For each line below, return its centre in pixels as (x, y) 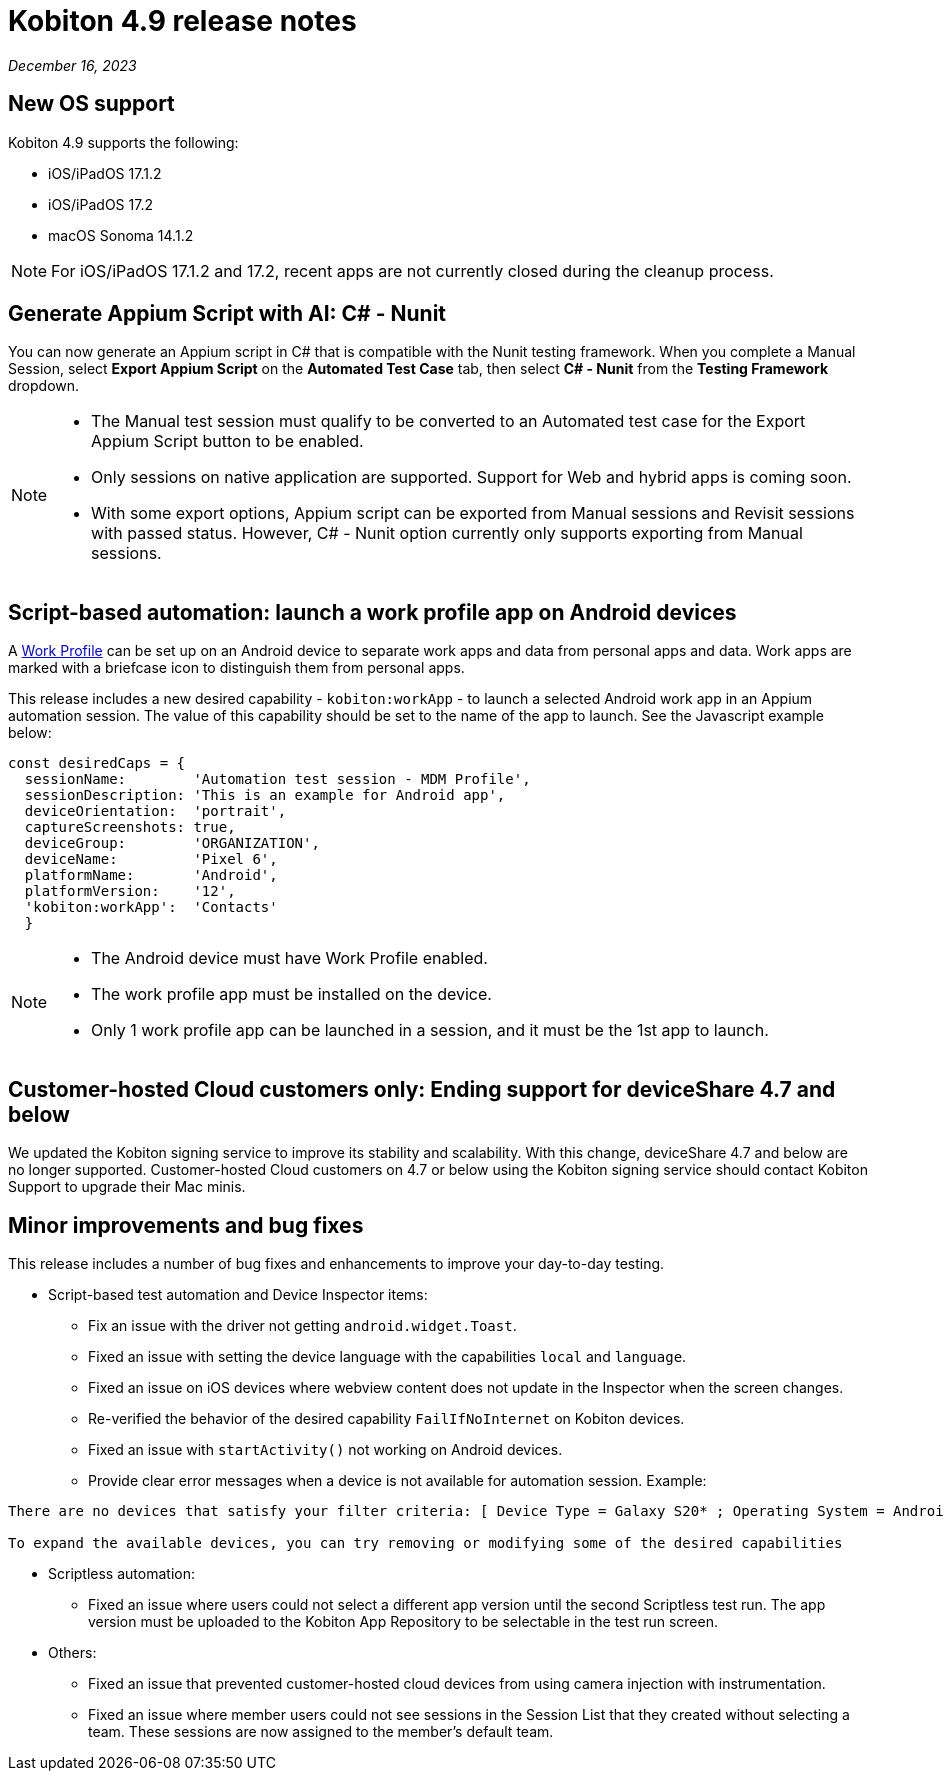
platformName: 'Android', (151, 875)
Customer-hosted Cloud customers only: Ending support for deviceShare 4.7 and (422, 1089)
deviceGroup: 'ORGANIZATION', (172, 843)
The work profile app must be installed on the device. (291, 994)
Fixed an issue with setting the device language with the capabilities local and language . (387, 1356)
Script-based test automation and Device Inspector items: (238, 1294)
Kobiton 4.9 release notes (182, 21)
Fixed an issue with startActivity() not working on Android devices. (325, 1449)
